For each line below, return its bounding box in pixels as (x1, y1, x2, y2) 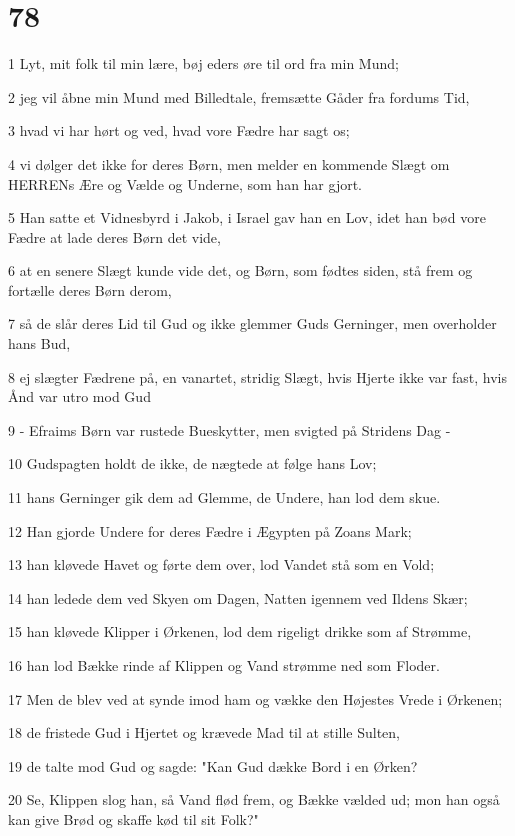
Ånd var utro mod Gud (8, 386, 151, 407)
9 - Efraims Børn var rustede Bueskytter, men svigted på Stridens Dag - (8, 419, 451, 440)
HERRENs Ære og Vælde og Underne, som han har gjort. (8, 173, 363, 194)
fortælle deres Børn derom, (8, 279, 172, 300)
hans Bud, (8, 333, 71, 354)
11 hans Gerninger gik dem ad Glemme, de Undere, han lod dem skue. (8, 487, 441, 508)
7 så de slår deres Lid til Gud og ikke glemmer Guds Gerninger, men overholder (8, 313, 497, 334)
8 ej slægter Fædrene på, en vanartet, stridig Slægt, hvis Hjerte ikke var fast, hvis (8, 366, 507, 387)
